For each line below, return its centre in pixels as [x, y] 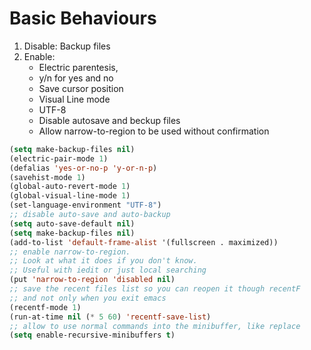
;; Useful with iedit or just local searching [108, 270]
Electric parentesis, [78, 67]
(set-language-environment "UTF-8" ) [85, 205]
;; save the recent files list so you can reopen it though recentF [155, 289]
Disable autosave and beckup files [109, 120]
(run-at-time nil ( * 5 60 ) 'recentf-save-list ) [110, 317]
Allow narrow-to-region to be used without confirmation [154, 131]
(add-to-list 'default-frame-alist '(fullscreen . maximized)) [144, 242]
